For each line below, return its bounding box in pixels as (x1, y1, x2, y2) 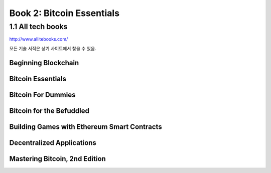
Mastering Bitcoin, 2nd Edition (9, 154, 106, 163)
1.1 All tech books (9, 22, 68, 31)
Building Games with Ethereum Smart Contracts (9, 122, 163, 131)
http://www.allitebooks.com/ (9, 36, 68, 42)
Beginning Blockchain (9, 58, 79, 67)
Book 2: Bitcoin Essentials (9, 8, 120, 19)
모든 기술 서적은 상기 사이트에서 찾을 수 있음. (9, 45, 96, 51)
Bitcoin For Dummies (9, 90, 76, 99)
